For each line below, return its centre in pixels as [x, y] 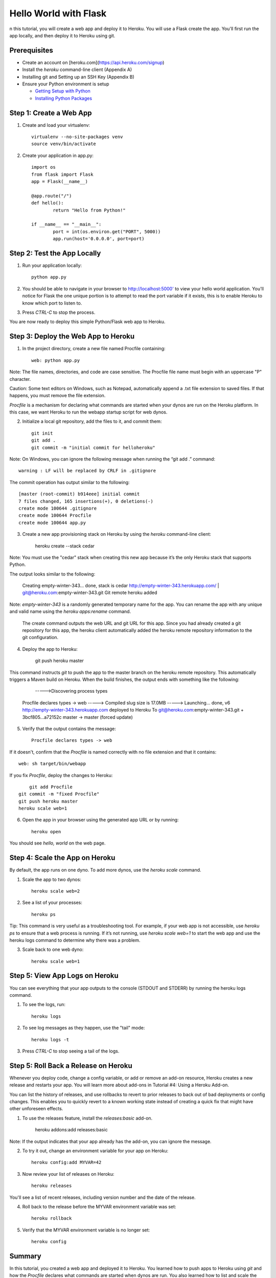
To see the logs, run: [44, 1005]
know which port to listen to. [52, 303]
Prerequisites [31, 50]
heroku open [46, 831]
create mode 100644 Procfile [55, 516]
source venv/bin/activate [64, 144]
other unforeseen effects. [36, 1109]
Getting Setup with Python [63, 91]
